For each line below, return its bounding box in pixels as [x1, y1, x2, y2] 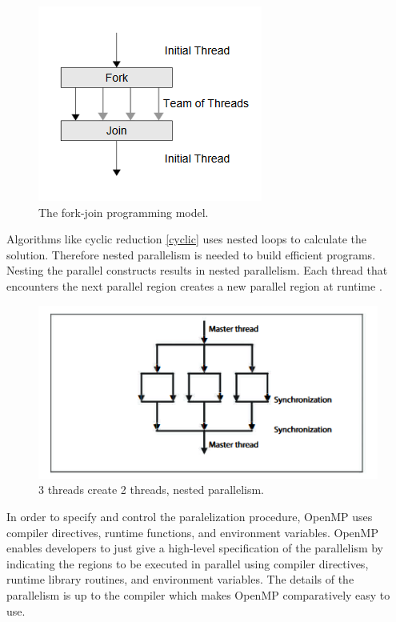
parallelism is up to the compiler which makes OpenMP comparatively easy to [6, 586, 390, 603]
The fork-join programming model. [38, 203, 209, 220]
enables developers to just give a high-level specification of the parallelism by [6, 540, 384, 556]
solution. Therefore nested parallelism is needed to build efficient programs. [6, 246, 376, 263]
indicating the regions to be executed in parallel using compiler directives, [6, 555, 369, 572]
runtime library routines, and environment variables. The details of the [6, 571, 354, 588]
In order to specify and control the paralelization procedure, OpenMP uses [6, 508, 373, 524]
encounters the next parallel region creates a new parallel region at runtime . [6, 277, 382, 294]
